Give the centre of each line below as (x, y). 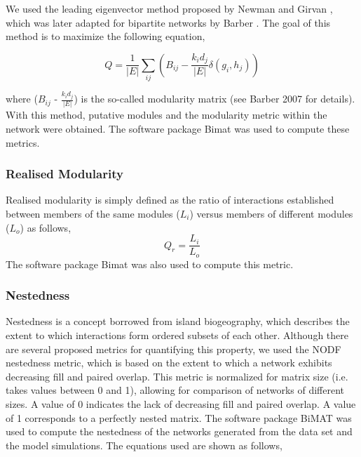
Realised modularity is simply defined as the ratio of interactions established (170, 200)
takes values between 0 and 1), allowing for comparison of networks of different (175, 390)
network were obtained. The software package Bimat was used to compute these (178, 128)
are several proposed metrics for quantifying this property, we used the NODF (173, 349)
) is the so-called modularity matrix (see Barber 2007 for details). (214, 99)
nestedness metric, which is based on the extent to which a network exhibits (169, 363)
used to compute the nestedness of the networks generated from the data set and (179, 431)
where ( (22, 99)
